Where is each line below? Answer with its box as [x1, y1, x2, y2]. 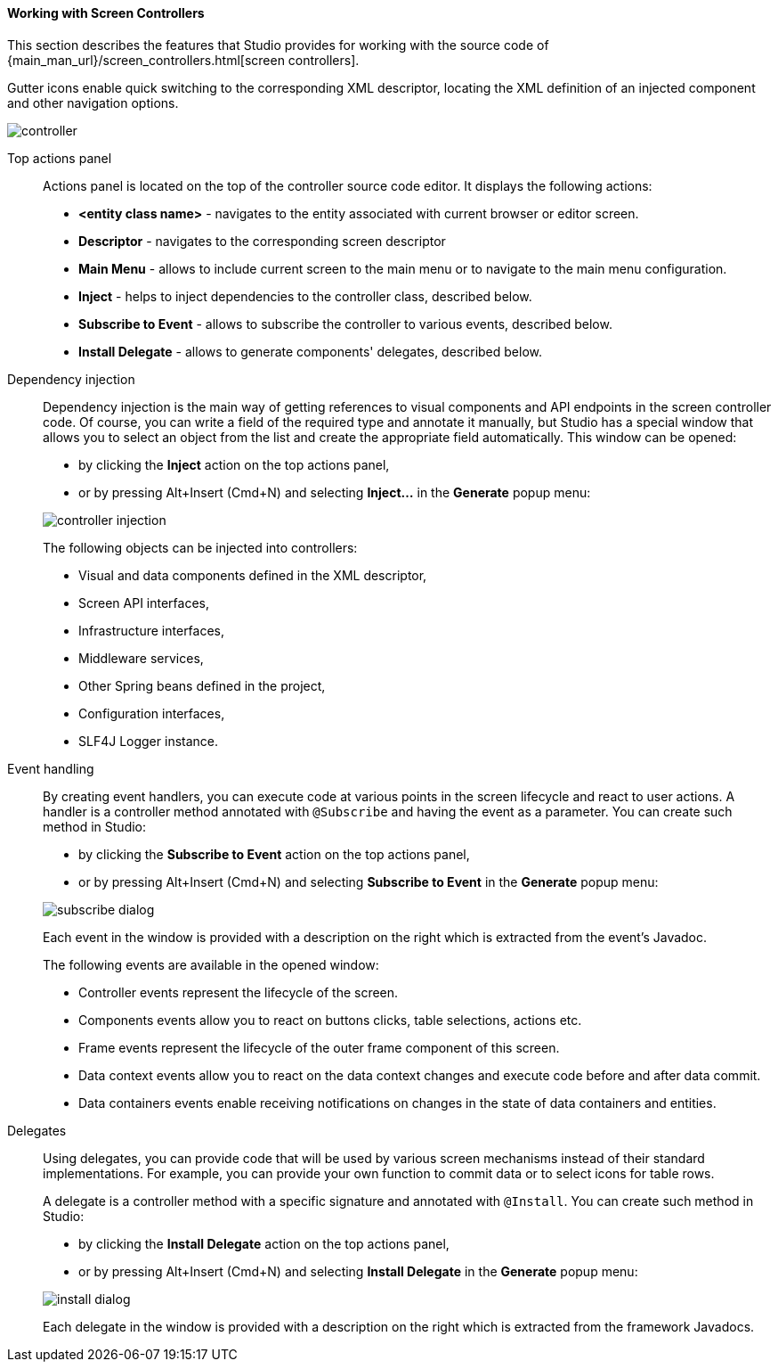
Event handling [7, 760, 94, 776]
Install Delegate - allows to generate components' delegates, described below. [78, 343, 543, 359]
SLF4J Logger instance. [78, 733, 219, 749]
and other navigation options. [7, 94, 179, 111]
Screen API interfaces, [78, 594, 210, 611]
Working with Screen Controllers [7, 5, 205, 20]
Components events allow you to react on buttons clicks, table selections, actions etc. [78, 1012, 582, 1028]
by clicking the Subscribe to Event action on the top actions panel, [78, 846, 470, 862]
